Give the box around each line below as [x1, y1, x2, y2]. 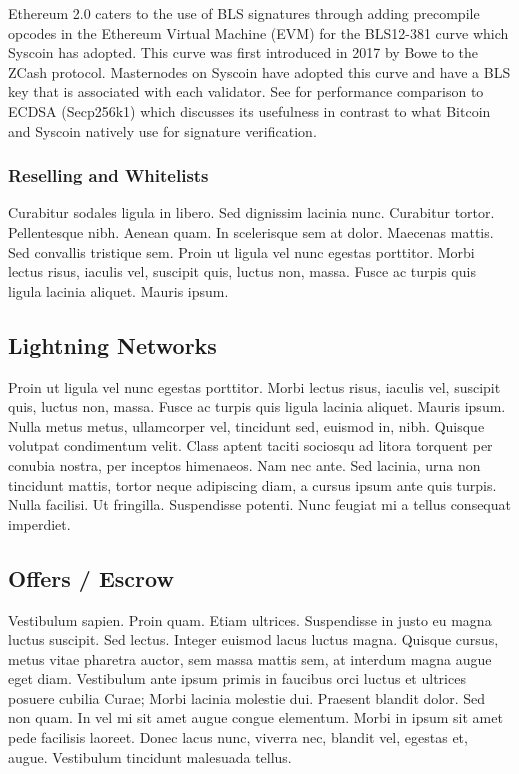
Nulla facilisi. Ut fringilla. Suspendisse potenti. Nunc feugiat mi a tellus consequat [8, 494, 511, 515]
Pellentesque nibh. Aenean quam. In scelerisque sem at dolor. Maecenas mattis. [8, 221, 494, 242]
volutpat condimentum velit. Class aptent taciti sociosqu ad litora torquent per [8, 435, 493, 456]
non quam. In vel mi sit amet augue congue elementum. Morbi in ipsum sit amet [8, 707, 503, 728]
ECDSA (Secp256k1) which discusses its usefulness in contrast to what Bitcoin [8, 100, 491, 121]
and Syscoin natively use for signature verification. [8, 120, 317, 141]
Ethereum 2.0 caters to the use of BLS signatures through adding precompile [8, 3, 480, 23]
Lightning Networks [8, 329, 217, 360]
